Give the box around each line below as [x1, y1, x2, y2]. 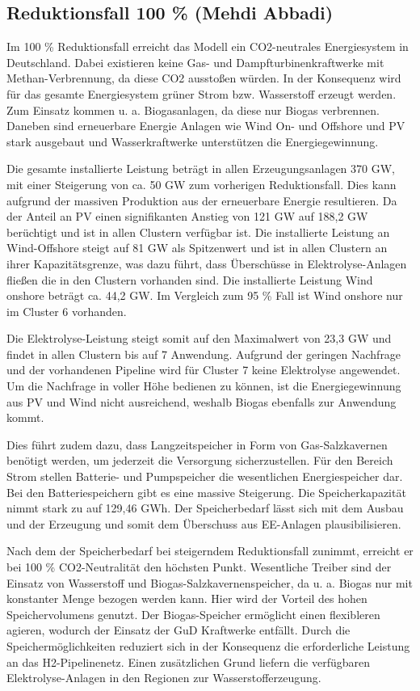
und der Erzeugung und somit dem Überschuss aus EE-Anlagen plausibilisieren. [6, 515, 401, 532]
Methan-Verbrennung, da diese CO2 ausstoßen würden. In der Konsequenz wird [6, 70, 401, 86]
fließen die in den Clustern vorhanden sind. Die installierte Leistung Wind [6, 271, 373, 288]
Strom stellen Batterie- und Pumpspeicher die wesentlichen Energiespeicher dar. [6, 468, 403, 485]
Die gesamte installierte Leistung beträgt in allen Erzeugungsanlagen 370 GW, [6, 160, 395, 177]
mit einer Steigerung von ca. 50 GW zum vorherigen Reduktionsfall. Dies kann [6, 175, 397, 192]
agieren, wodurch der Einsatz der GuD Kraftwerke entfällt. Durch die [6, 621, 351, 638]
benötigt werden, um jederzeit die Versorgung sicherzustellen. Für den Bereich [6, 452, 393, 469]
